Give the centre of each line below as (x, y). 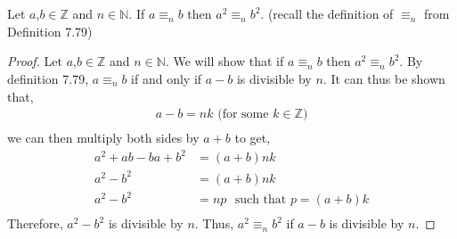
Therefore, (35, 223)
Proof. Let (35, 61)
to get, (253, 138)
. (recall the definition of (327, 14)
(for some (243, 115)
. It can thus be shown (384, 78)
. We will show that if (224, 61)
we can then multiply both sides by (103, 138)
